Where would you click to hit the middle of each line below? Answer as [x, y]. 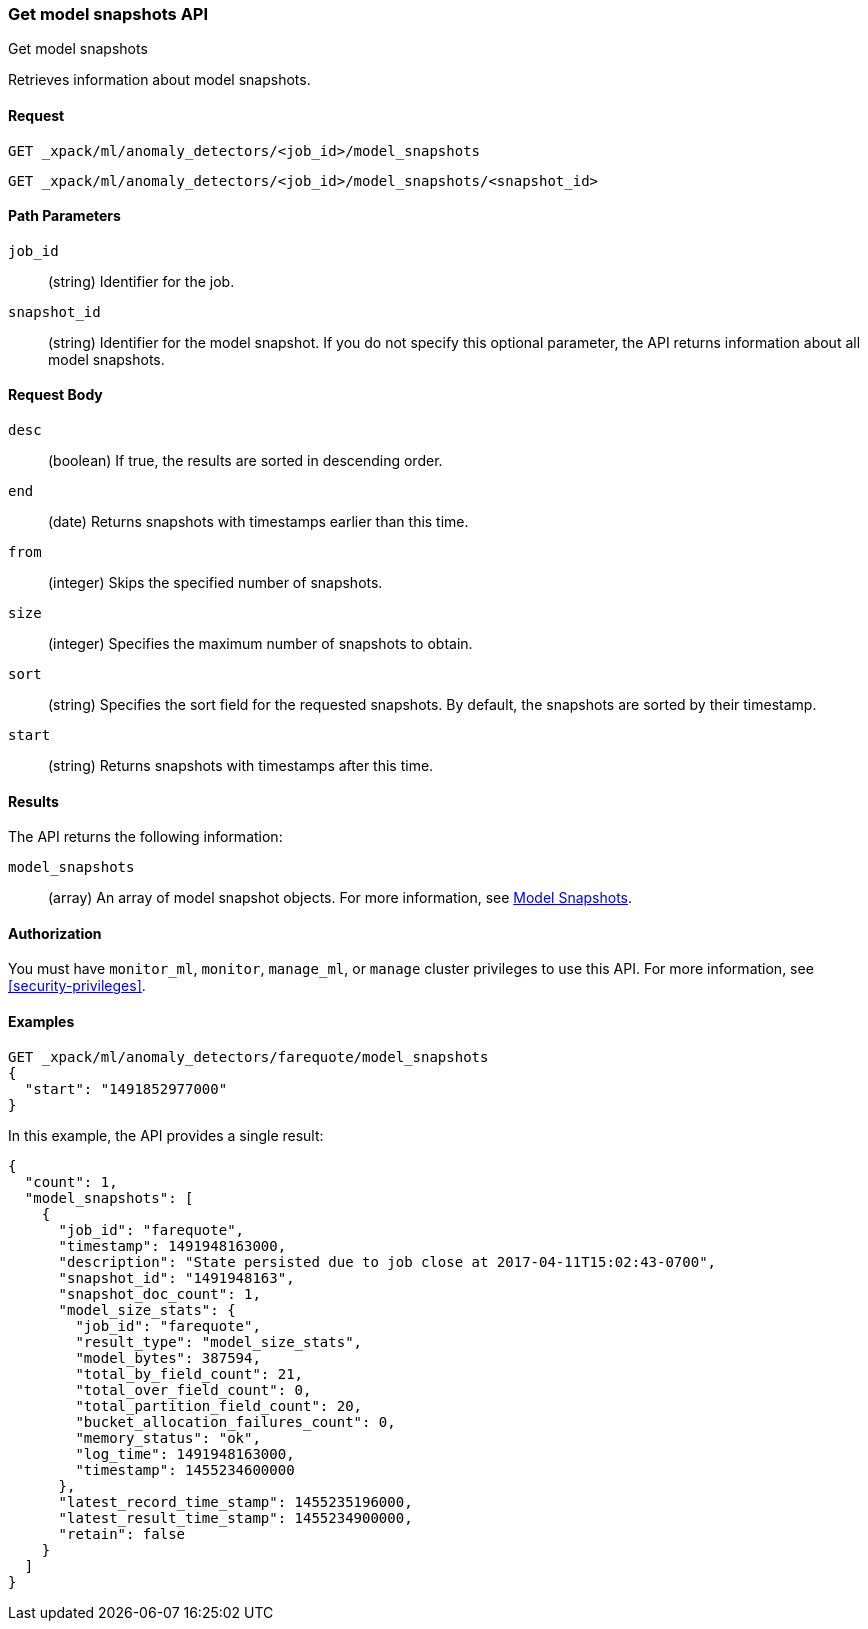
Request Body [55, 395]
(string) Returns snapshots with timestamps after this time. [241, 766]
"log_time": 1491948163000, [185, 1453]
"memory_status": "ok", [168, 1437]
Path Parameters [64, 216]
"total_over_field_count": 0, [193, 1389]
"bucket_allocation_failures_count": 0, [235, 1421]
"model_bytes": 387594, [168, 1357]
